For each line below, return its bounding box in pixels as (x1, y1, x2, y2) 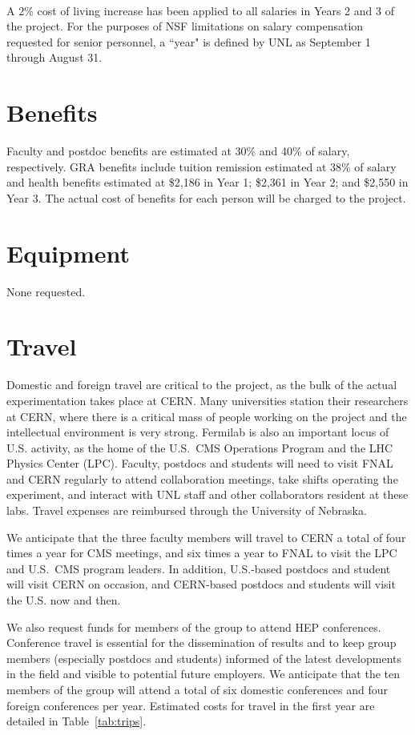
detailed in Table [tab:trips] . (6, 713, 147, 729)
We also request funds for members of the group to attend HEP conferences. (6, 618, 381, 635)
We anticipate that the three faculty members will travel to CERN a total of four (6, 528, 406, 545)
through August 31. (6, 49, 103, 66)
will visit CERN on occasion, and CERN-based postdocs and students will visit (6, 576, 396, 592)
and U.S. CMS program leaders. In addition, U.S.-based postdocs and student (6, 560, 391, 576)
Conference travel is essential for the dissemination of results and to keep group (6, 634, 397, 651)
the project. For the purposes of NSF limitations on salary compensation (6, 18, 364, 34)
